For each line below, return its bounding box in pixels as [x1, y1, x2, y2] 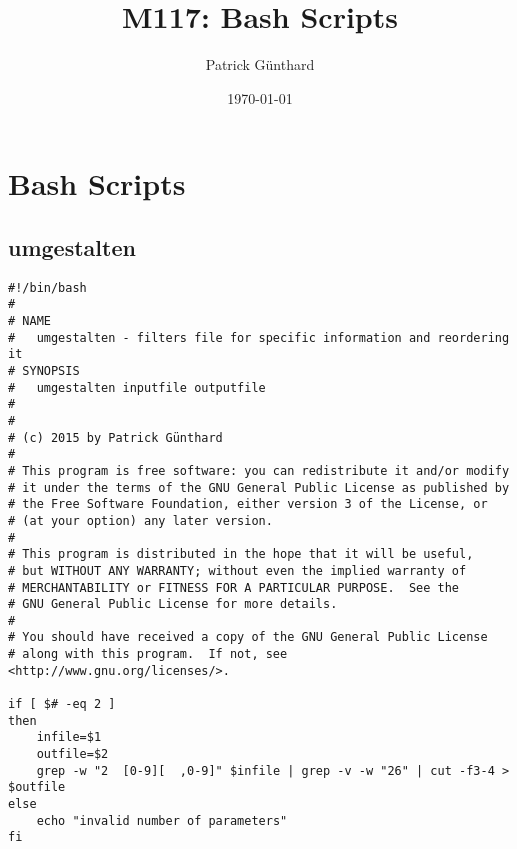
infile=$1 [36, 730, 102, 745]
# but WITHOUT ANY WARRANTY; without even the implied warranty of [8, 563, 467, 578]
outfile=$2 [36, 747, 109, 762]
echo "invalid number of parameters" [36, 813, 288, 828]
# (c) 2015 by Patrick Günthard [8, 430, 223, 445]
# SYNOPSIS [8, 363, 80, 378]
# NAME [8, 314, 51, 329]
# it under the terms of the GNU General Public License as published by [8, 480, 510, 495]
